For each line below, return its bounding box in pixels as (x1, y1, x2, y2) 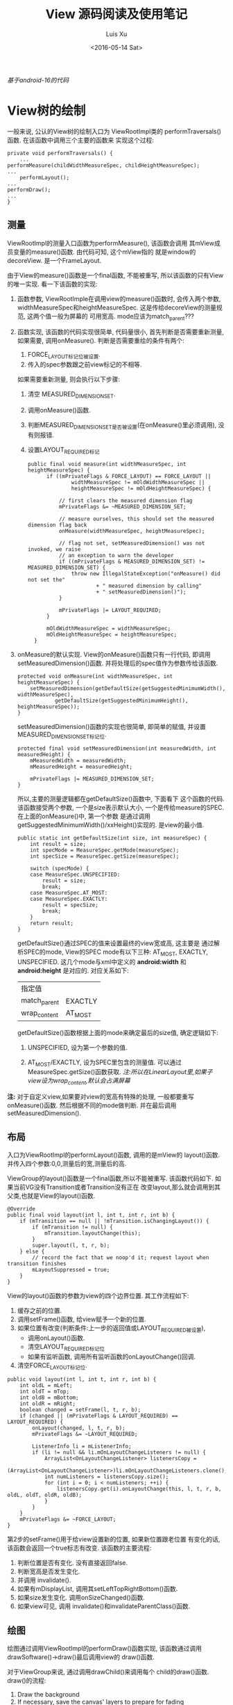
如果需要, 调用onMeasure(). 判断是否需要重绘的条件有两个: (17, 337, 185, 345)
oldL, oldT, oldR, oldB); (7, 1491, 82, 1499)
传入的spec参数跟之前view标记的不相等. (27, 360, 142, 369)
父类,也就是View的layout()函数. (7, 1192, 96, 1200)
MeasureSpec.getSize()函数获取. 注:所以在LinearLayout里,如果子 (27, 1068, 213, 1076)
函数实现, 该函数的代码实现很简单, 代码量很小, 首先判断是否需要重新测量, (17, 328, 224, 336)
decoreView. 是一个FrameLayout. (7, 256, 102, 264)
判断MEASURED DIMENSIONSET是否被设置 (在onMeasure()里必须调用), (27, 421, 217, 431)
